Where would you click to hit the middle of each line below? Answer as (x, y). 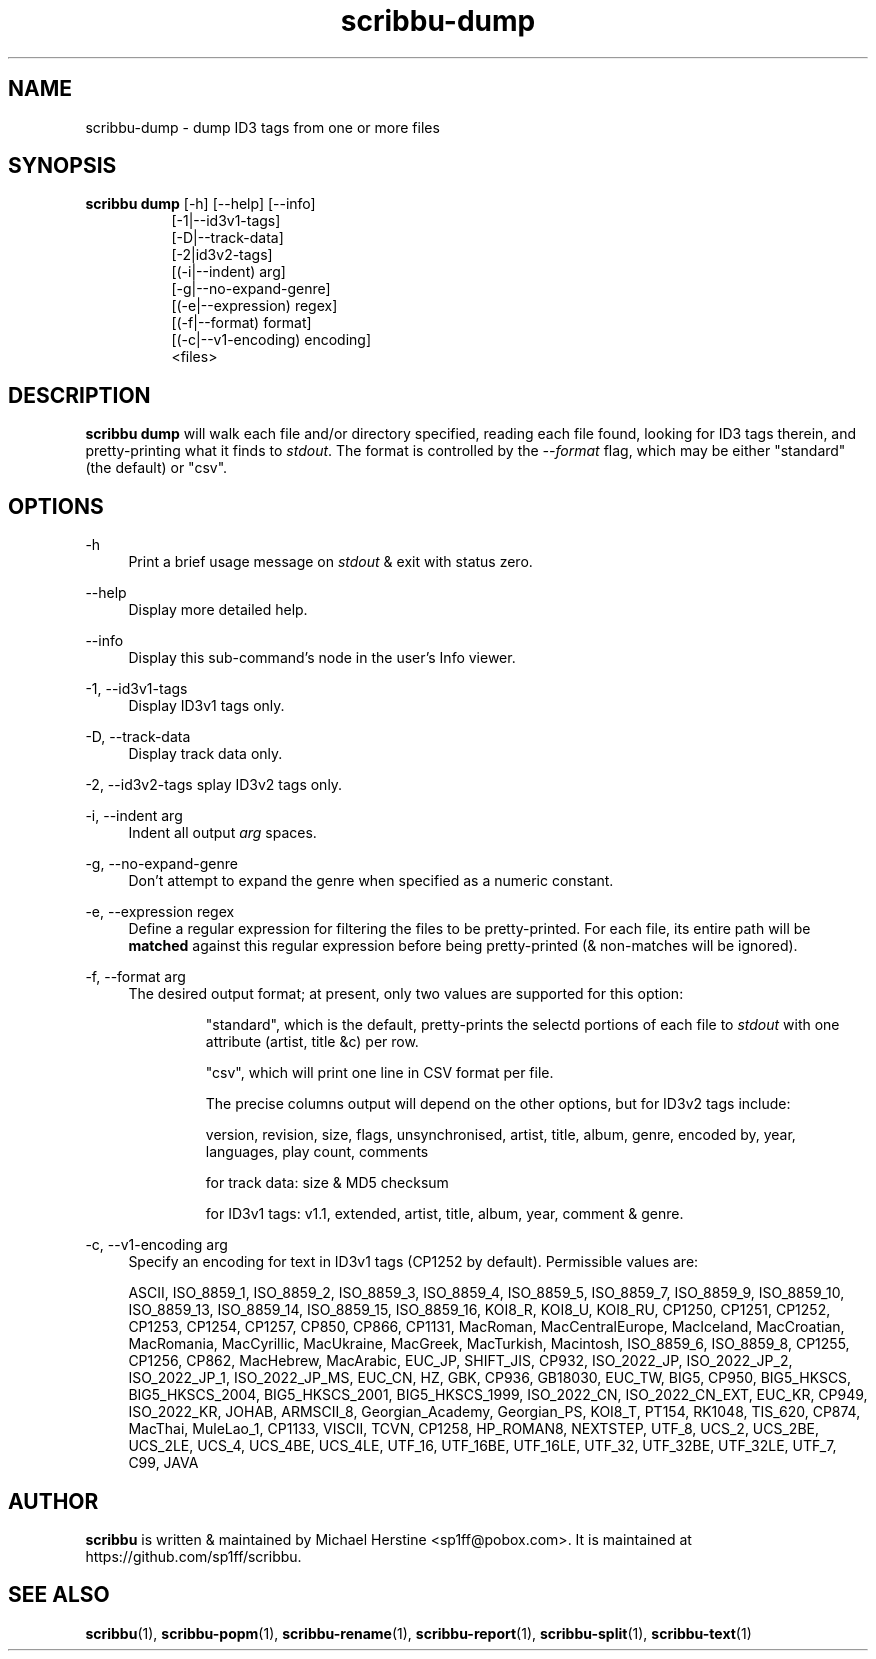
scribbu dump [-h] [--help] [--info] (200, 204)
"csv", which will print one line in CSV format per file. (379, 1073)
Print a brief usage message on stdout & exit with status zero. (330, 562)
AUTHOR (53, 1501)
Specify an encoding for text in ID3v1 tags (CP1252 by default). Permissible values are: (413, 1262)
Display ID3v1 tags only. (206, 706)
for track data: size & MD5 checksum (327, 1183)
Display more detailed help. (218, 610)
